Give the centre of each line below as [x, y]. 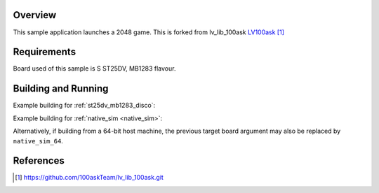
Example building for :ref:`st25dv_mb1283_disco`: [84, 106]
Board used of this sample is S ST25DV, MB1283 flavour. [94, 69]
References [39, 161]
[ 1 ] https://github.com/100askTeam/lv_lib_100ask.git [89, 178]
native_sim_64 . [38, 141]
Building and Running [61, 88]
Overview [35, 15]
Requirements [45, 52]
